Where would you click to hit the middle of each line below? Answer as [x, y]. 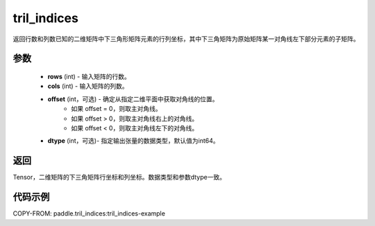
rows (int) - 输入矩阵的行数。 [89, 76]
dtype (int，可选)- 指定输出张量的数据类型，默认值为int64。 [133, 141]
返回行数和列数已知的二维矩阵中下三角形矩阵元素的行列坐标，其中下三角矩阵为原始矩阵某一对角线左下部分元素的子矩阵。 [186, 39]
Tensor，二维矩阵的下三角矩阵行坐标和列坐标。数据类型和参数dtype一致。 [119, 177]
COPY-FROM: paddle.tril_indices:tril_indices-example [89, 214]
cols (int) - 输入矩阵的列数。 [88, 86]
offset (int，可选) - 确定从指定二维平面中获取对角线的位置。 [133, 99]
